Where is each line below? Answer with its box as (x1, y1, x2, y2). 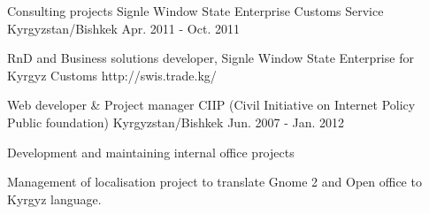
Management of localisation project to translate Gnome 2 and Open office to (7, 172, 422, 191)
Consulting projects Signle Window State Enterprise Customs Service (7, 2, 384, 19)
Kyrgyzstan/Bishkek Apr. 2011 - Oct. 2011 (7, 19, 240, 37)
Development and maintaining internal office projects (7, 142, 295, 161)
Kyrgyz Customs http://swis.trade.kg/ (7, 65, 217, 84)
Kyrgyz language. (7, 189, 102, 208)
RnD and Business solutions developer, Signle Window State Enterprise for (7, 49, 414, 67)
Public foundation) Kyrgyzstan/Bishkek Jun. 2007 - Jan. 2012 (7, 112, 344, 131)
